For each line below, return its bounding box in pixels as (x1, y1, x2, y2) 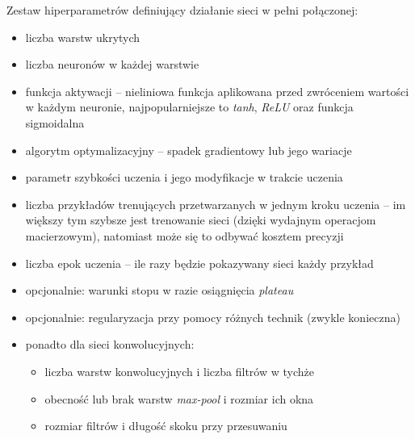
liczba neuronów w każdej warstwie (25, 56, 199, 73)
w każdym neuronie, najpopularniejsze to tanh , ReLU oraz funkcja (25, 98, 354, 115)
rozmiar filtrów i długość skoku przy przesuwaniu (44, 417, 287, 434)
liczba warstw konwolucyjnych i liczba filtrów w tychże (44, 362, 314, 379)
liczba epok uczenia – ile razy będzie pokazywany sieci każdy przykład (25, 254, 374, 271)
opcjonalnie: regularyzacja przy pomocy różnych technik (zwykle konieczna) (25, 308, 400, 325)
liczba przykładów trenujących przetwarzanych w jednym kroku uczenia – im (25, 195, 406, 212)
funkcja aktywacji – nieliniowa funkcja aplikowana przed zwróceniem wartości (25, 82, 409, 99)
